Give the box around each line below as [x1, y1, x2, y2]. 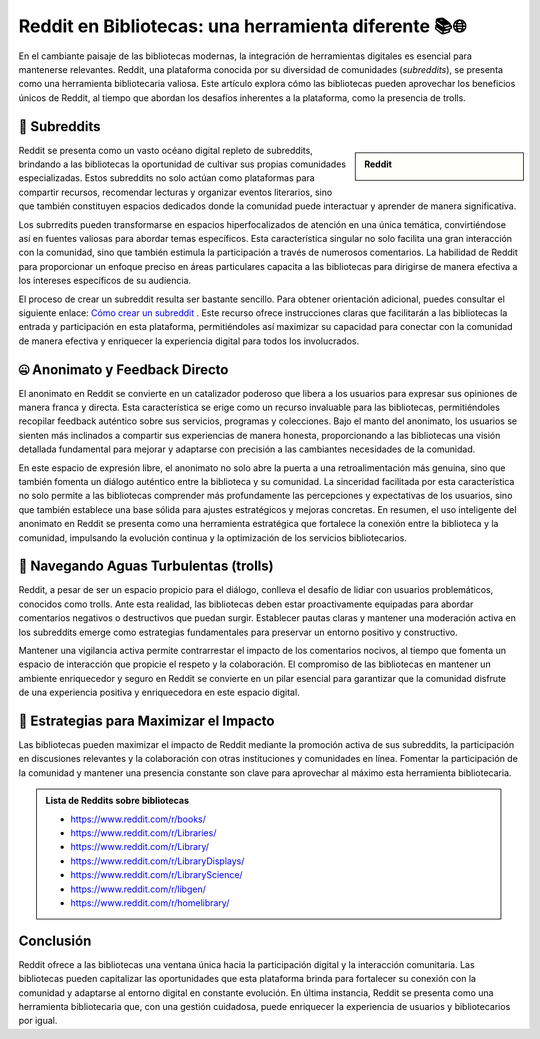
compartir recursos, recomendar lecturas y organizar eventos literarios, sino [18, 186, 333, 198]
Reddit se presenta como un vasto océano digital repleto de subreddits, [18, 144, 314, 156]
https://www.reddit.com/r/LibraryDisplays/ [70, 855, 245, 867]
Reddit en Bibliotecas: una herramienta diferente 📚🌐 [18, 15, 467, 37]
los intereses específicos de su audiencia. [18, 275, 192, 287]
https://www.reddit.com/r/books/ [70, 813, 207, 825]
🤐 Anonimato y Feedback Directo [18, 361, 229, 378]
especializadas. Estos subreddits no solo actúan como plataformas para [18, 172, 315, 184]
